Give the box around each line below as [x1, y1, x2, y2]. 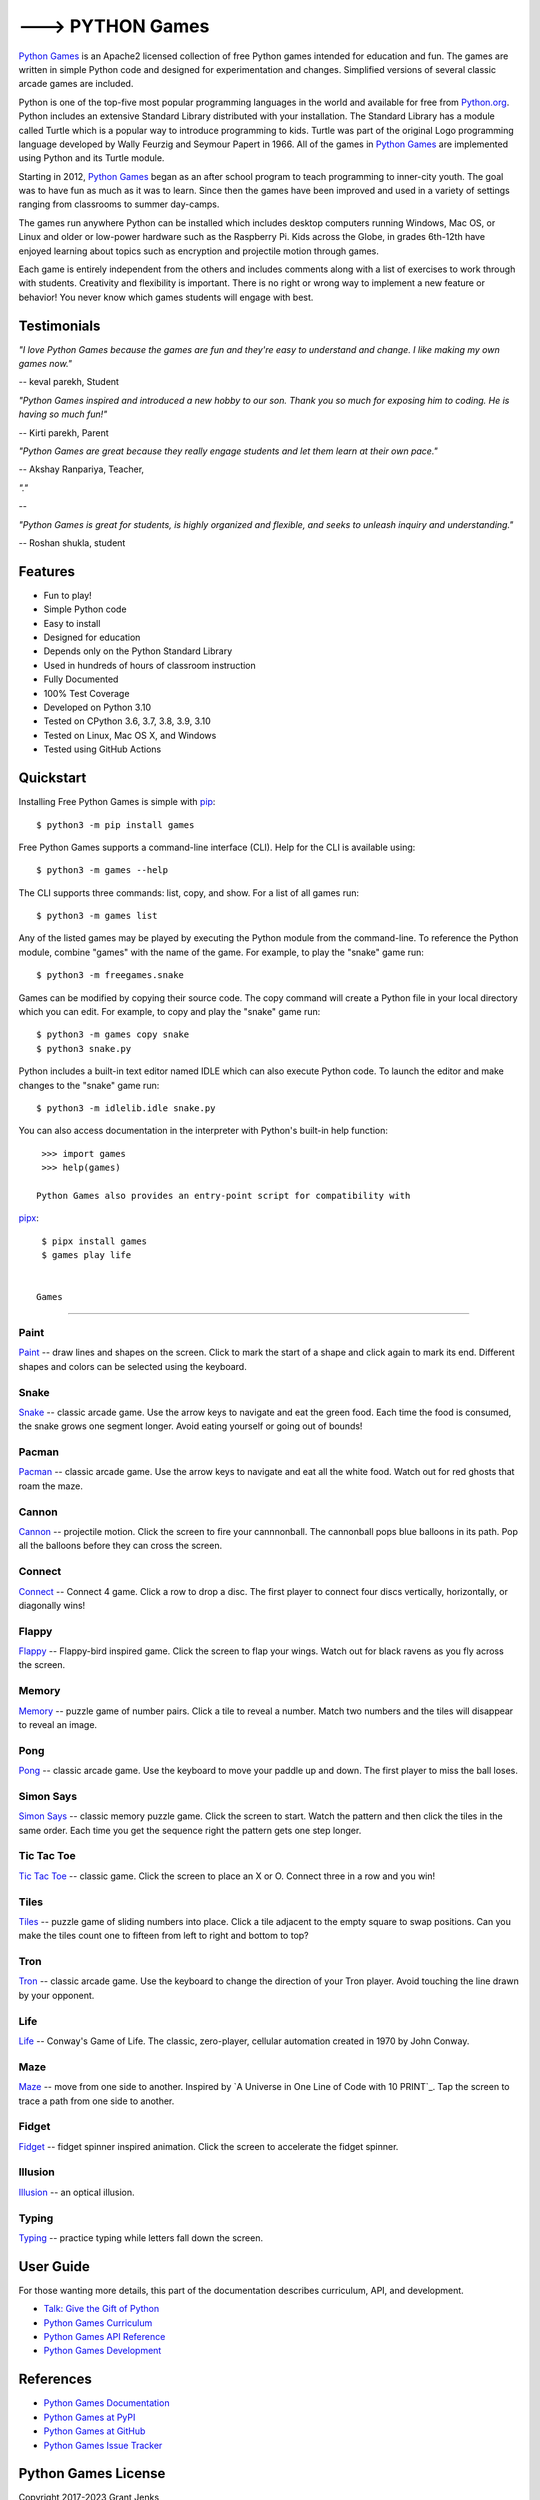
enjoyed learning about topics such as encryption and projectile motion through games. [18, 245, 380, 257]
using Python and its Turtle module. [18, 152, 165, 164]
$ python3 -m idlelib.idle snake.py [36, 1102, 216, 1114]
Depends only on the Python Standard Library [43, 645, 233, 657]
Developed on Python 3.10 [43, 701, 152, 714]
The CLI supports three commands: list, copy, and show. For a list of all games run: [18, 886, 360, 899]
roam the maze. [18, 1480, 84, 1492]
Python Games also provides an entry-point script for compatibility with [36, 1190, 411, 1201]
